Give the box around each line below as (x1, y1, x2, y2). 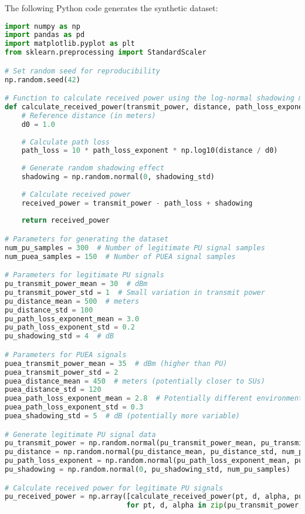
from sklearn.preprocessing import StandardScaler (5, 48, 206, 57)
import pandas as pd (5, 31, 85, 39)
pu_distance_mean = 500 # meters (5, 297, 140, 305)
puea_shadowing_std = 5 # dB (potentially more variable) (5, 412, 240, 420)
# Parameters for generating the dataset (5, 234, 169, 243)
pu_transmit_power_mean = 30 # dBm (5, 280, 148, 288)
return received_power (21, 216, 110, 225)
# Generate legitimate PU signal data (5, 430, 156, 439)
